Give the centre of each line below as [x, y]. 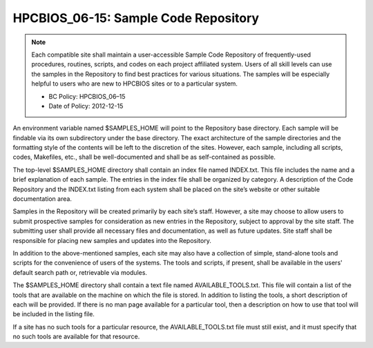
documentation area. [42, 199]
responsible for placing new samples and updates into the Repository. [112, 240]
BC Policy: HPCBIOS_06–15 [87, 96]
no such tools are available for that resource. [76, 337]
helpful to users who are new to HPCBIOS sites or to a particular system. [135, 84]
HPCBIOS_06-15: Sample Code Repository [136, 18]
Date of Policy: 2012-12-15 [86, 106]
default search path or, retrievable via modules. [80, 272]
